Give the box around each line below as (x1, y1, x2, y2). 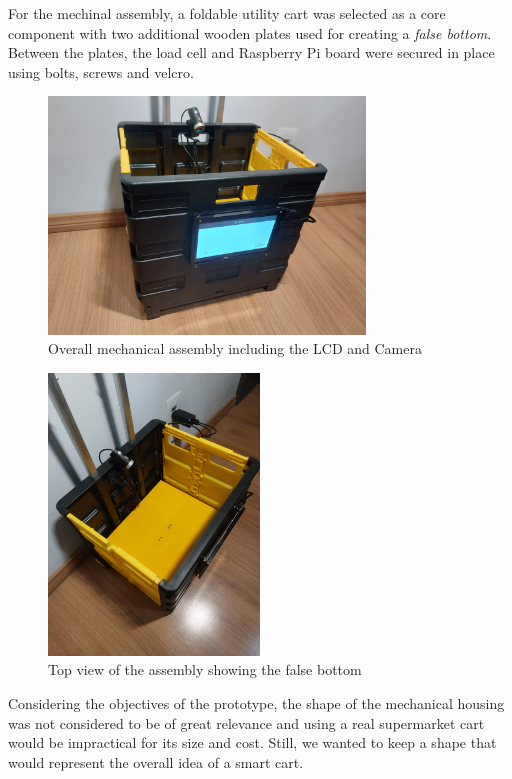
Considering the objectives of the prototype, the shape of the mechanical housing (8, 692, 505, 713)
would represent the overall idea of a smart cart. (8, 751, 304, 772)
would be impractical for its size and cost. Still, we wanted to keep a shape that (8, 732, 497, 753)
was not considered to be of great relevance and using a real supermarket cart (8, 712, 485, 733)
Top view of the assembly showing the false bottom (48, 659, 362, 680)
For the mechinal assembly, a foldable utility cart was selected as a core (8, 3, 446, 23)
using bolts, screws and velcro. (8, 61, 194, 82)
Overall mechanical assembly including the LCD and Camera (48, 338, 422, 359)
